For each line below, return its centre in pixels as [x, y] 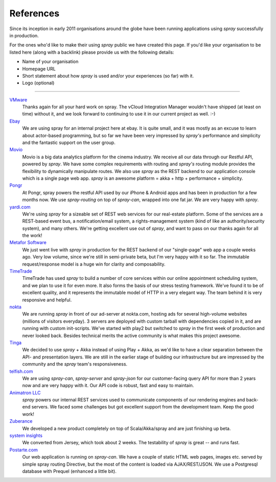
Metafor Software [28, 243]
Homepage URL [39, 68]
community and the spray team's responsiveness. [75, 364]
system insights [26, 436]
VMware [18, 100]
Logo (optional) [38, 83]
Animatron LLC [25, 393]
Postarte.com [24, 450]
